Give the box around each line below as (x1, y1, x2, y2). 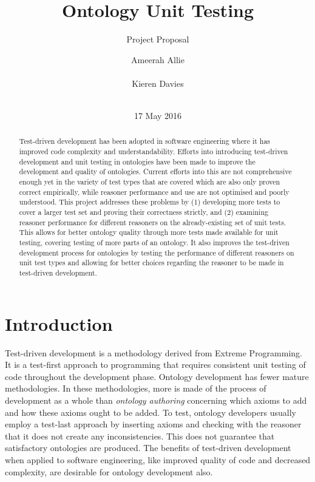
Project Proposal (126, 33, 189, 46)
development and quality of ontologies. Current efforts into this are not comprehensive (19, 166, 292, 177)
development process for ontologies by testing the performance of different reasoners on (19, 247, 294, 257)
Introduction (5, 311, 113, 336)
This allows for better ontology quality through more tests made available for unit (19, 227, 279, 237)
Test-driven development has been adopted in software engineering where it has (19, 136, 271, 146)
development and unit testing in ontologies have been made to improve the (19, 156, 256, 166)
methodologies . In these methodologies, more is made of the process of (5, 382, 266, 395)
